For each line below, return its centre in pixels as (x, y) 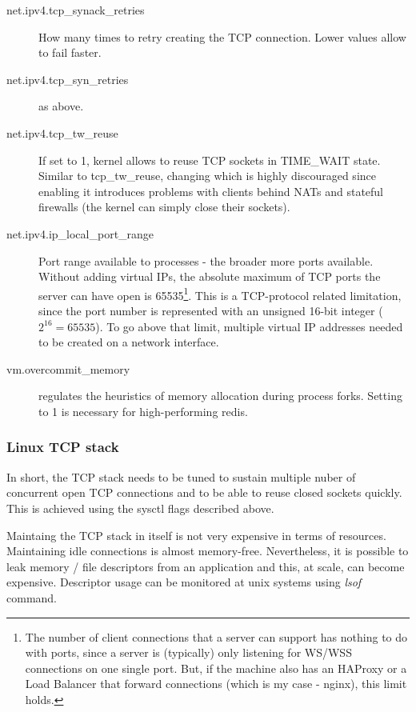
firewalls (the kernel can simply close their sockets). (164, 207)
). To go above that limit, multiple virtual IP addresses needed (249, 326)
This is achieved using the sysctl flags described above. (140, 508)
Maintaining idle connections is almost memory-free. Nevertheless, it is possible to (208, 551)
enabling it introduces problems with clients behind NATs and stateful (211, 191)
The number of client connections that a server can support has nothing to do (216, 636)
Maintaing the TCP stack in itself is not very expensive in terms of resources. (196, 535)
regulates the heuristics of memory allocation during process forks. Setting (220, 396)
